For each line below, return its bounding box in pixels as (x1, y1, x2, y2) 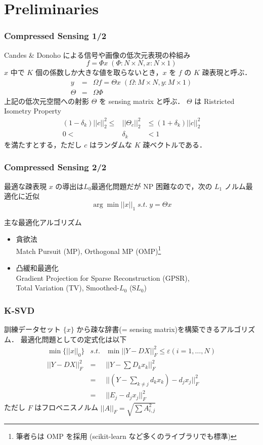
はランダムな (89, 139, 132, 150)
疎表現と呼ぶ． (202, 67, 252, 78)
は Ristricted (194, 95, 235, 106)
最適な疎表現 (4, 180, 47, 191)
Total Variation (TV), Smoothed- (16, 282, 120, 293)
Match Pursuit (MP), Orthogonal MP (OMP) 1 (16, 244, 161, 256)
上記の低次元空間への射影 (4, 95, 89, 106)
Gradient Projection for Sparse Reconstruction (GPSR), (16, 272, 190, 283)
